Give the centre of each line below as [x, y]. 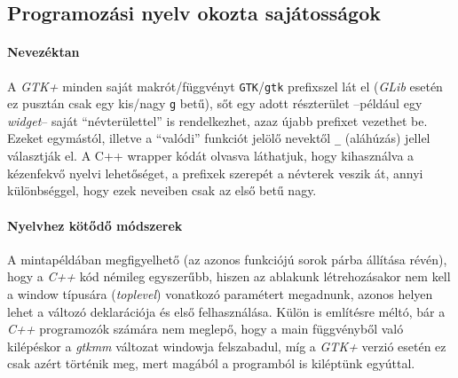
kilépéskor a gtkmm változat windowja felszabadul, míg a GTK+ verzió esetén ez [227, 346]
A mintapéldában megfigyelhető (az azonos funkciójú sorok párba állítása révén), [227, 259]
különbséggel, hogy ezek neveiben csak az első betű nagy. [162, 190]
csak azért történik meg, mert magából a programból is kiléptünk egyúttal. [211, 363]
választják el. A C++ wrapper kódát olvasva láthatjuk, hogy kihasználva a [211, 156]
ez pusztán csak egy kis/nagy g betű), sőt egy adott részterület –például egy [215, 103]
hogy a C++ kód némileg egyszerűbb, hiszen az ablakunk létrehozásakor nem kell [229, 276]
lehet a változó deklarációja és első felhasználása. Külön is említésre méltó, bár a [226, 311]
